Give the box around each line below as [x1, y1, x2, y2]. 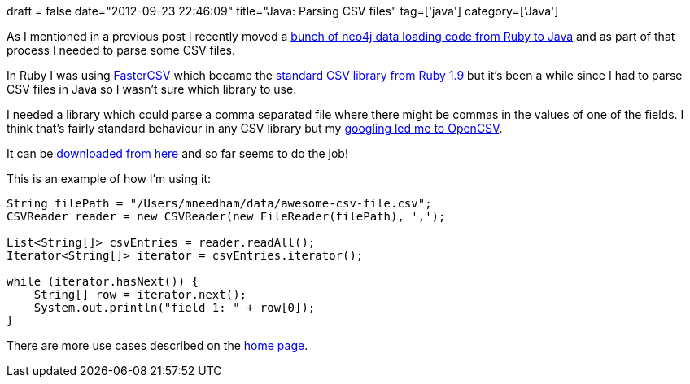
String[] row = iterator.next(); [33, 288, 247, 301]
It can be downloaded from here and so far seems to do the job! [7, 146, 348, 160]
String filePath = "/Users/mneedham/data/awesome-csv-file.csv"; [7, 197, 432, 210]
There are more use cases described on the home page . [7, 338, 308, 352]
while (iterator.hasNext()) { [7, 275, 199, 288]
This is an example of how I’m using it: [7, 172, 212, 185]
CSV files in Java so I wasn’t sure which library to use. [7, 82, 297, 96]
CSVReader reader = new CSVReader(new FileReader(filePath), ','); [7, 210, 446, 223]
